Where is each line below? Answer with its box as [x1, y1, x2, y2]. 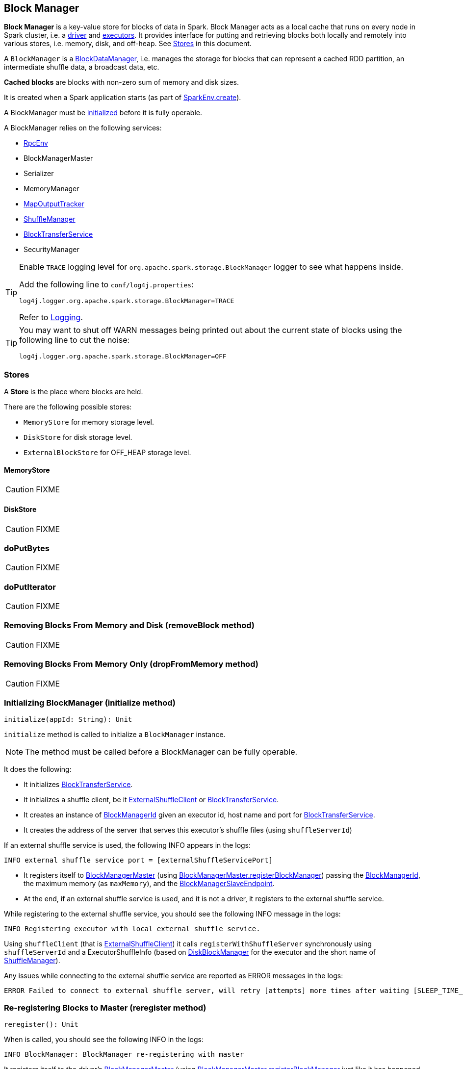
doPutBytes [4, 543, 50, 553]
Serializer [24, 169, 54, 178]
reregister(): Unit [4, 1020, 78, 1029]
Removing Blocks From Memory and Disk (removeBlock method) [4, 620, 255, 631]
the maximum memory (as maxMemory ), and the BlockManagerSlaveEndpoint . [24, 879, 275, 888]
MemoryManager [24, 184, 79, 193]
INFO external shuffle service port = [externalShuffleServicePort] [4, 856, 273, 865]
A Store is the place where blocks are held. [4, 387, 143, 396]
